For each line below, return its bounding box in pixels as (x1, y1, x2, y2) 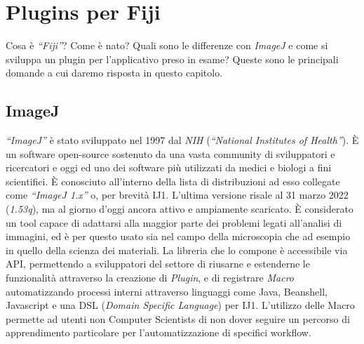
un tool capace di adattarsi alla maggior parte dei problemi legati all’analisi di (6, 215, 342, 230)
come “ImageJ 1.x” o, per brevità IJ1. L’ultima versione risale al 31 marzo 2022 (6, 187, 349, 202)
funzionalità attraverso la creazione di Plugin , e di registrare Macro (6, 270, 294, 285)
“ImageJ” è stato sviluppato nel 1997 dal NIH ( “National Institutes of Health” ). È (6, 133, 359, 147)
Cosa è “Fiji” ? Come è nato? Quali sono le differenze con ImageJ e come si (6, 38, 328, 53)
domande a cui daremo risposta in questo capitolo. (6, 65, 223, 80)
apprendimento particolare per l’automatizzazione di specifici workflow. (6, 325, 311, 340)
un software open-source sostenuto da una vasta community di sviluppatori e (6, 146, 335, 161)
